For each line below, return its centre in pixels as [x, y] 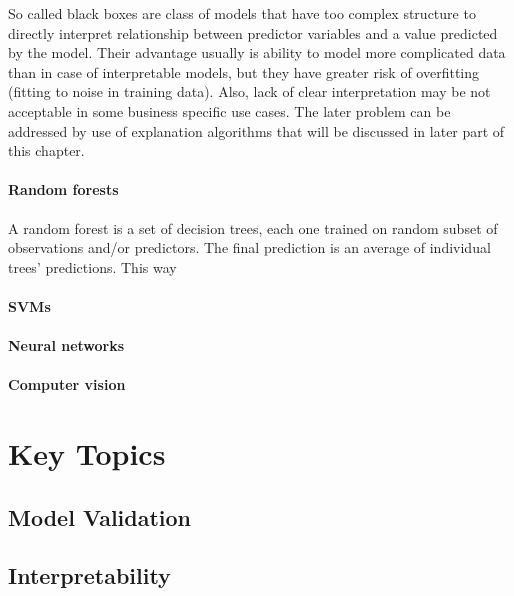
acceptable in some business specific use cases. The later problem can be [229, 110]
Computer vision [67, 384]
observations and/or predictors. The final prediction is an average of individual [249, 247]
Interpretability [89, 575]
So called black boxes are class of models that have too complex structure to [242, 13]
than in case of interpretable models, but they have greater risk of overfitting [244, 71]
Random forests [63, 189]
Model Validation [100, 516]
